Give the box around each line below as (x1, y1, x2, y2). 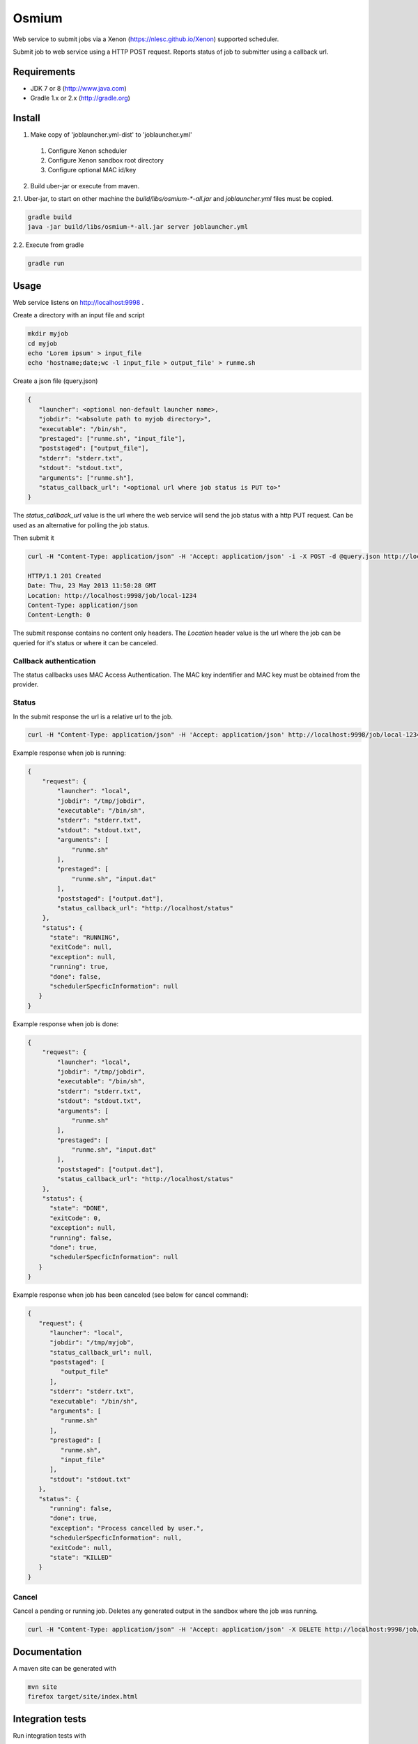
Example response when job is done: (13, 1019, 119, 1028)
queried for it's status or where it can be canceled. (13, 638, 158, 647)
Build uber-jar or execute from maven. (30, 181, 139, 190)
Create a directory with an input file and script (13, 311, 145, 320)
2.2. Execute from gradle (13, 241, 84, 249)
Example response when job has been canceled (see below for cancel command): (13, 1291, 249, 1299)
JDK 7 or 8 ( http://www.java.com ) (30, 84, 127, 92)
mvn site (27, 1683, 58, 1691)
